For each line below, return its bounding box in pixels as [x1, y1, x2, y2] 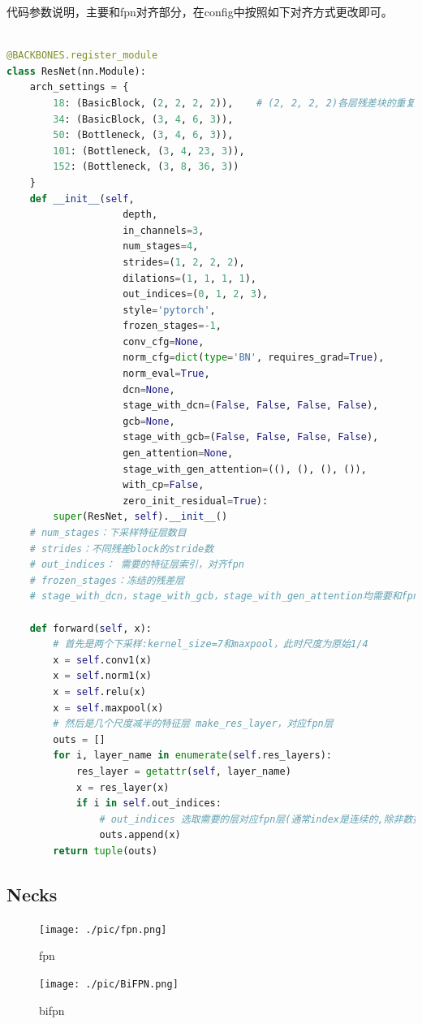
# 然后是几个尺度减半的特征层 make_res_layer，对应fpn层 [53, 718, 334, 730]
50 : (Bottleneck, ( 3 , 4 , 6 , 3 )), [53, 129, 234, 141]
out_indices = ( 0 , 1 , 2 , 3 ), [123, 288, 269, 300]
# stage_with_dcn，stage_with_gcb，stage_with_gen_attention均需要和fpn [29, 590, 420, 603]
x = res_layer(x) [75, 781, 170, 793]
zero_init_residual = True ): [123, 495, 269, 507]
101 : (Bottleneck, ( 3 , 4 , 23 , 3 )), [53, 145, 245, 157]
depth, [123, 209, 158, 221]
